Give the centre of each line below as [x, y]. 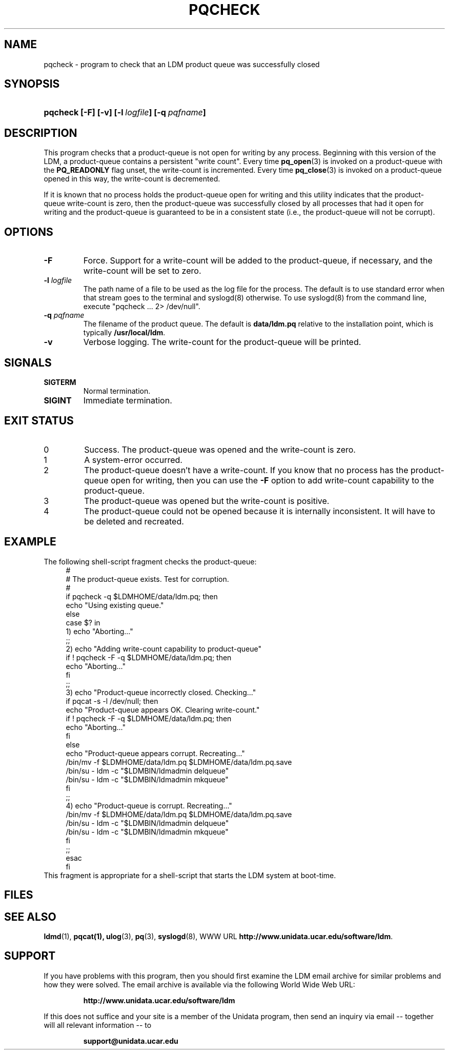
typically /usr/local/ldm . [124, 333]
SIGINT [58, 400]
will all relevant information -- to [98, 1025]
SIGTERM [60, 382]
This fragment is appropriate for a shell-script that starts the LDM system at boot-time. [190, 875]
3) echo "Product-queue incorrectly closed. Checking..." [161, 692]
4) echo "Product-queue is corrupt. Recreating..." [149, 805]
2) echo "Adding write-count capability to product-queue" [164, 648]
